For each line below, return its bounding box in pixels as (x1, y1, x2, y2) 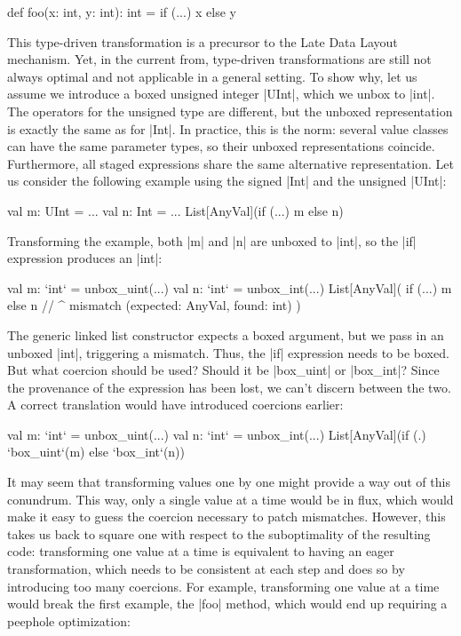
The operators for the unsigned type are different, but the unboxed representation (7, 101, 453, 120)
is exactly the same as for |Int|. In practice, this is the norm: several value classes (7, 119, 449, 138)
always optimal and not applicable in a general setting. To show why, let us (7, 67, 417, 85)
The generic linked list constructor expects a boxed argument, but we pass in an (7, 325, 444, 344)
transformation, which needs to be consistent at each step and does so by (7, 560, 405, 578)
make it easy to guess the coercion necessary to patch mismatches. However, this (7, 507, 446, 526)
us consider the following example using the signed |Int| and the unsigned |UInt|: (7, 171, 447, 190)
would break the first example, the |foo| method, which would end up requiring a (7, 594, 448, 613)
